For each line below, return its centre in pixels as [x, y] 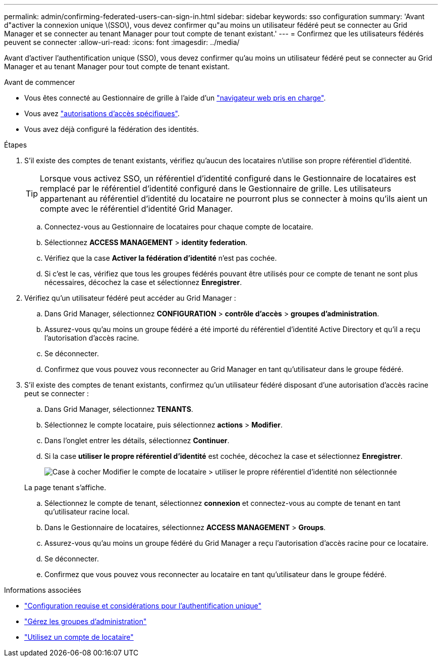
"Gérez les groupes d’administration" [86, 621]
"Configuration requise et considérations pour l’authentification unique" [143, 606]
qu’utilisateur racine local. [87, 512]
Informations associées [43, 590]
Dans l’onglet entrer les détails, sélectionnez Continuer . [137, 440]
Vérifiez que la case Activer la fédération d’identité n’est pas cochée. [161, 258]
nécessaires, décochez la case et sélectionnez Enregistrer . [143, 282]
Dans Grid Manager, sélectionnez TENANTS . [119, 409]
